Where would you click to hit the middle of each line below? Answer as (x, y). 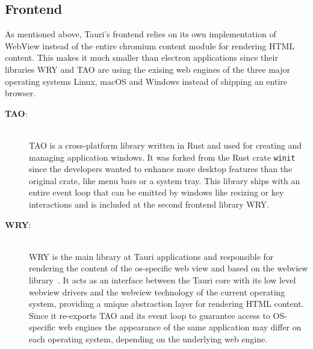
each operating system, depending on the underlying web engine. (148, 338)
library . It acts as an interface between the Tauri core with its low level (163, 280)
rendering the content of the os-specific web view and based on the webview (169, 268)
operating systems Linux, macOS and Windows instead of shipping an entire (146, 81)
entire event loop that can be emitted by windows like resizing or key (156, 192)
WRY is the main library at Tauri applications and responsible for (151, 256)
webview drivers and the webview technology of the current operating (157, 292)
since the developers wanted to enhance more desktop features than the (161, 169)
